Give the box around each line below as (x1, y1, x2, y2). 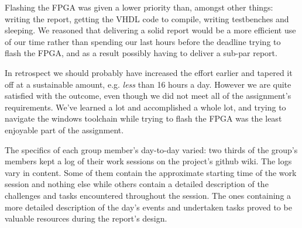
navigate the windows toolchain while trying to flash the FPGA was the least (5, 112, 282, 125)
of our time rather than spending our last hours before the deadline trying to (5, 35, 281, 47)
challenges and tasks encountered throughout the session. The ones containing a (5, 189, 291, 201)
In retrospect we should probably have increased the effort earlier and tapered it (5, 66, 293, 78)
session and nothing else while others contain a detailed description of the (5, 178, 269, 190)
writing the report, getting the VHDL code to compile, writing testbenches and (5, 12, 289, 25)
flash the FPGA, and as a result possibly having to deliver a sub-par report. (5, 47, 277, 59)
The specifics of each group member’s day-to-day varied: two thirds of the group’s (5, 143, 298, 156)
